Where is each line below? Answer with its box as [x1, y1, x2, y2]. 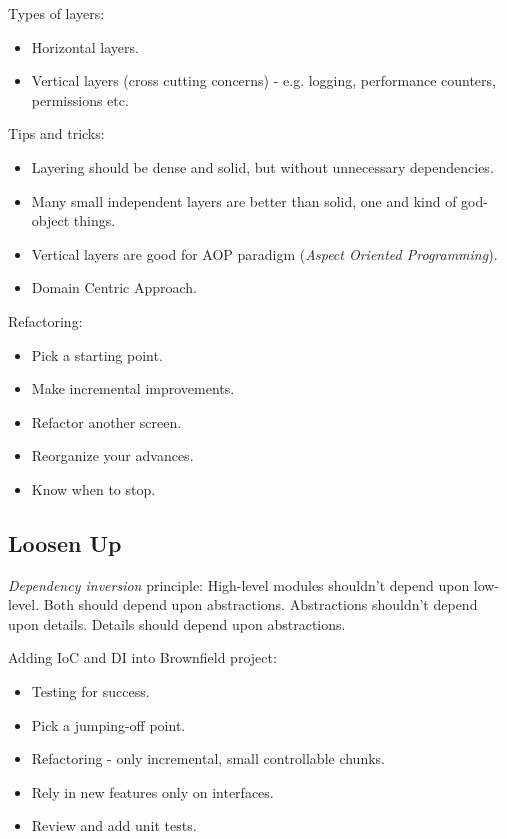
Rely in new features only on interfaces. [31, 781, 274, 802]
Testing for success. [31, 681, 150, 702]
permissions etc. [31, 89, 129, 110]
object [31, 210, 70, 231]
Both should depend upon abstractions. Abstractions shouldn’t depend [43, 594, 478, 615]
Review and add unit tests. [31, 815, 197, 836]
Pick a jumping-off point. [31, 714, 186, 735]
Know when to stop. [31, 478, 156, 499]
